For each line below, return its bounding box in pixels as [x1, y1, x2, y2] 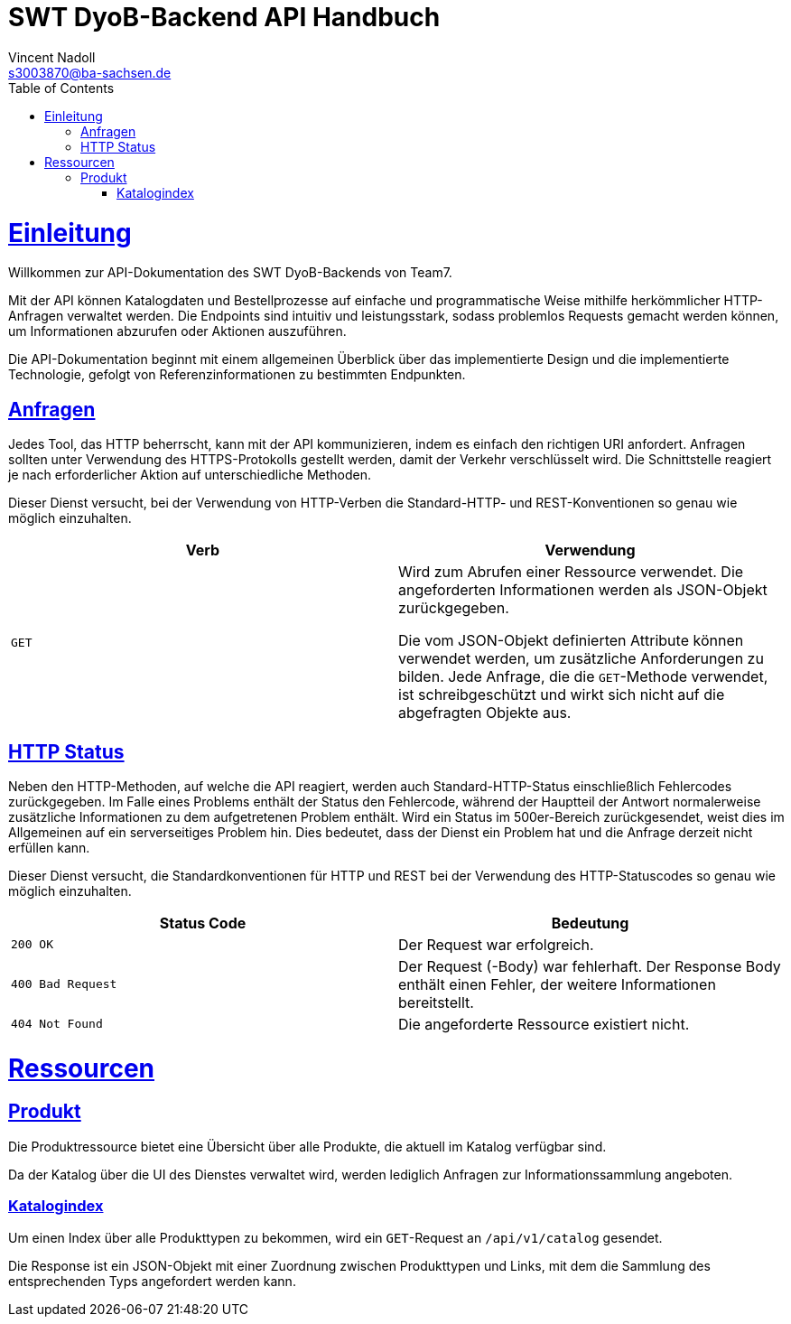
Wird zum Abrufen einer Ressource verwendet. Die [398, 563, 744, 582]
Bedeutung [551, 913, 629, 932]
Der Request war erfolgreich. [398, 935, 594, 954]
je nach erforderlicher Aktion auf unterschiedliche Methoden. [8, 467, 371, 483]
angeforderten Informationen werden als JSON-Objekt [398, 581, 768, 600]
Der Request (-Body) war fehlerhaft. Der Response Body [398, 956, 781, 975]
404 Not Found [11, 1017, 103, 1031]
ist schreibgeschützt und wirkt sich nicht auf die [398, 685, 725, 704]
